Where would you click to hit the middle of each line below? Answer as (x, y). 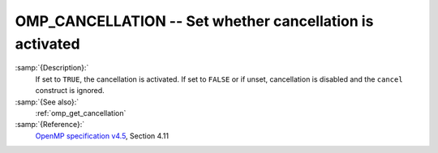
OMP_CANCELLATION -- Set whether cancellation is (194, 21)
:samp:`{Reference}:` (50, 125)
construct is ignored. (70, 91)
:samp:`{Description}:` (52, 68)
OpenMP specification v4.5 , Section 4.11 (102, 136)
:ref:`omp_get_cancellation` (81, 113)
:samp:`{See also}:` (47, 102)
